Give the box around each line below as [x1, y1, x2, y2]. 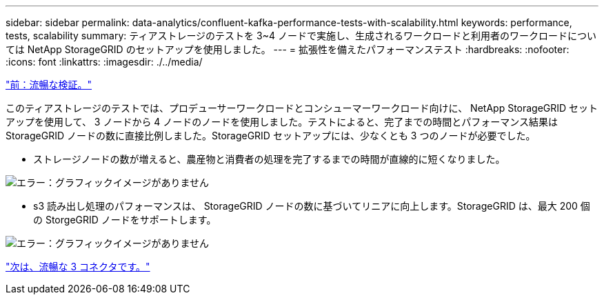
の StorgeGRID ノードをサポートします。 [33, 214, 217, 226]
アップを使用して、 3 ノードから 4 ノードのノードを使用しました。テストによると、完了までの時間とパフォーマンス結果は [6, 116, 558, 128]
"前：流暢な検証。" [6, 79, 92, 90]
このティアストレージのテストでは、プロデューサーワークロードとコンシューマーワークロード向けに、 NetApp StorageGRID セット [6, 102, 598, 114]
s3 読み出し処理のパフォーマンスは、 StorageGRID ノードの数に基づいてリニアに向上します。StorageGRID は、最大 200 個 [33, 200, 590, 212]
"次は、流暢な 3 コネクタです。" [6, 261, 150, 272]
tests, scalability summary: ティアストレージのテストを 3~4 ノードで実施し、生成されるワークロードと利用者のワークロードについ [6, 30, 596, 41]
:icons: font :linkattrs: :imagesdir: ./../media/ [6, 56, 203, 68]
